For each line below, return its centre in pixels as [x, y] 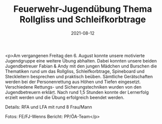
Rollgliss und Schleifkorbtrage [83, 19]
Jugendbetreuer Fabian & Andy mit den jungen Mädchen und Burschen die [81, 66]
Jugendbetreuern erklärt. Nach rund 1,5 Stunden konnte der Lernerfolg [77, 92]
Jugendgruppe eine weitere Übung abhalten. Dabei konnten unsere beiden [81, 61]
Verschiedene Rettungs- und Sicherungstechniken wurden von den [73, 87]
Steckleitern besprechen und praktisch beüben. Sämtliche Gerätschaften [79, 76]
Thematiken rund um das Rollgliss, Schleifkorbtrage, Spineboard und [75, 71]
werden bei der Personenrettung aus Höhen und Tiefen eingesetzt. [73, 82]
